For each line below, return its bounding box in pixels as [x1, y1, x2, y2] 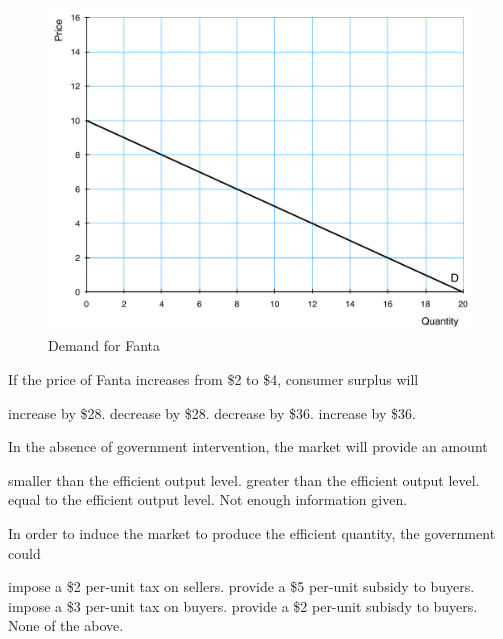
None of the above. [8, 615, 124, 636]
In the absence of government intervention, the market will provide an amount [8, 436, 488, 457]
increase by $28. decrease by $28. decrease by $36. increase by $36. [8, 402, 416, 423]
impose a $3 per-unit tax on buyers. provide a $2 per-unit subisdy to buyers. [8, 595, 478, 616]
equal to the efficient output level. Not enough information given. [8, 489, 408, 510]
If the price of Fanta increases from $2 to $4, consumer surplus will [8, 368, 419, 389]
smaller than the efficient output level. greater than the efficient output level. [8, 469, 480, 490]
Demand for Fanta [48, 335, 161, 356]
